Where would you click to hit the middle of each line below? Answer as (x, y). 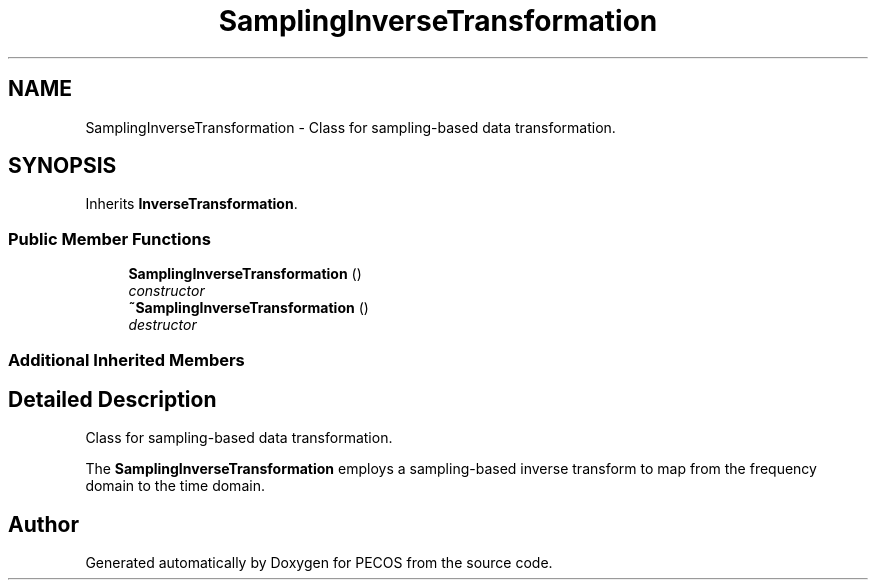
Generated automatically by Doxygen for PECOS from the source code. (319, 563)
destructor (162, 325)
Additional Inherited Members (126, 359)
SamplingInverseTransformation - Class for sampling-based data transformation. (350, 127)
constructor (166, 291)
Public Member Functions (109, 238)
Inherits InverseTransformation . (191, 204)
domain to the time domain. (175, 486)
